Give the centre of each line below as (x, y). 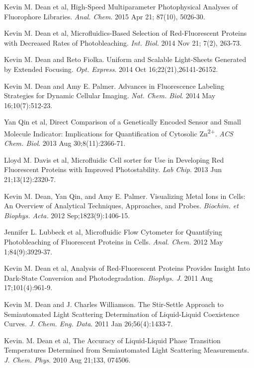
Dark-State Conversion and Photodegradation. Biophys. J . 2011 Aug (109, 277)
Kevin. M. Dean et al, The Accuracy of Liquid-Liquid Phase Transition (112, 340)
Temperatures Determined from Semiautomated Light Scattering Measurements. (127, 350)
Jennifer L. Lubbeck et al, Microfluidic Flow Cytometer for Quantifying (113, 232)
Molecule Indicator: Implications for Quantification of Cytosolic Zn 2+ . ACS (119, 132)
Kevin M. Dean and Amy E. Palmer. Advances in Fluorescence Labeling (114, 86)
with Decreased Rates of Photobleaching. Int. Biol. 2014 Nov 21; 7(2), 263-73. (123, 42)
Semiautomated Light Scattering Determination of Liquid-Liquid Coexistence (122, 314)
